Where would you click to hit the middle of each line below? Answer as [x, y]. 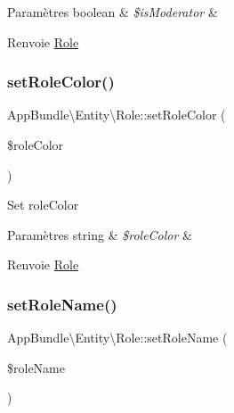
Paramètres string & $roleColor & [100, 234]
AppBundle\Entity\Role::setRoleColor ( [117, 115]
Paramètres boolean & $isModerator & [113, 12]
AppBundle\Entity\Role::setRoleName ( [117, 338]
